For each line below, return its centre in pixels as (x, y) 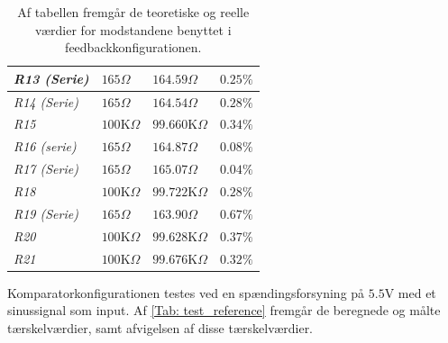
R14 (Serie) (46, 101)
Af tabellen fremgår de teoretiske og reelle (133, 12)
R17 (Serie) (46, 169)
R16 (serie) (45, 146)
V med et (410, 292)
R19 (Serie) (46, 213)
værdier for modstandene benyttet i (133, 29)
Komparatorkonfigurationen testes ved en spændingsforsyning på (186, 292)
